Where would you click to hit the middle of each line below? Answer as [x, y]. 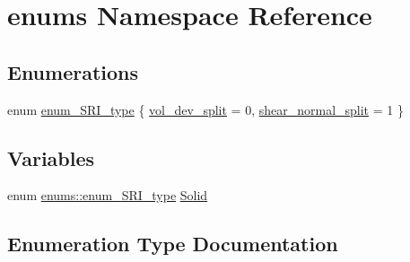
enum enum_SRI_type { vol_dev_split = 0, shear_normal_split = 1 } [205, 109]
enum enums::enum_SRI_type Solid [108, 195]
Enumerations [73, 71]
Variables [51, 157]
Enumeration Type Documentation [173, 244]
